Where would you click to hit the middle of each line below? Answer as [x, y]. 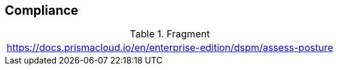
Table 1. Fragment [170, 34]
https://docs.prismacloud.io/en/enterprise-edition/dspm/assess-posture [170, 48]
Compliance [42, 10]
